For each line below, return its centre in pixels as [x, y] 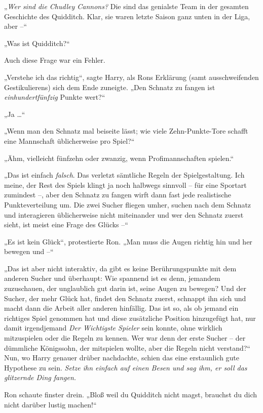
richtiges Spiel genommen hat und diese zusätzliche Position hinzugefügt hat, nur [130, 318]
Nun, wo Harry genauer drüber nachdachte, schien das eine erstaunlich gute [122, 358]
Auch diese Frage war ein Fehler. [55, 60]
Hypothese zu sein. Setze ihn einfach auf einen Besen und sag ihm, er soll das [126, 367]
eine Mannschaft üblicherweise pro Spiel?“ [69, 140]
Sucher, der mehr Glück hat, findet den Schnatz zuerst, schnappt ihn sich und [125, 298]
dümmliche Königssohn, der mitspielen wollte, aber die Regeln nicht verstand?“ [127, 347]
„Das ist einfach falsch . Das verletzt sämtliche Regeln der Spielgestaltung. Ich [124, 175]
